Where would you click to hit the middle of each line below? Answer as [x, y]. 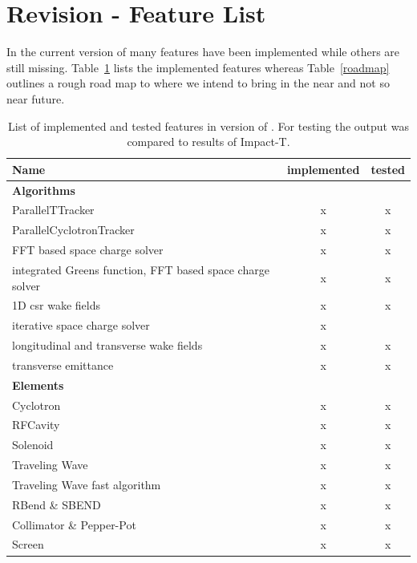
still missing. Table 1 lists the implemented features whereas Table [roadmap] [198, 67]
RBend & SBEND [57, 504]
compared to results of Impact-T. [208, 142]
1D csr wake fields [57, 305]
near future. [36, 98]
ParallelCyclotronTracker [73, 230]
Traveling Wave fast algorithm [87, 484]
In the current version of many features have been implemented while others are [203, 52]
